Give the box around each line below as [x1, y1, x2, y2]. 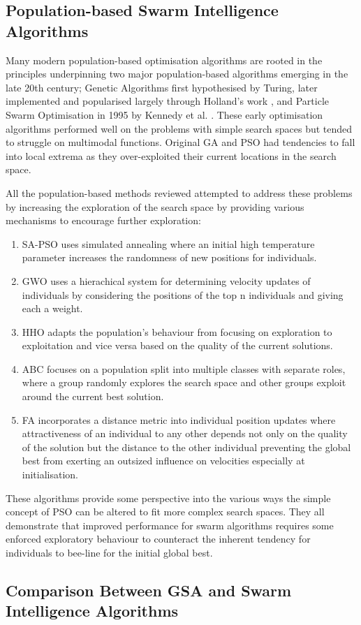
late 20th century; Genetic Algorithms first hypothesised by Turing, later [6, 80, 318, 94]
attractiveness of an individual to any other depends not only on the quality [22, 426, 348, 441]
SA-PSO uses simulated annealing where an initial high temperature [22, 236, 315, 251]
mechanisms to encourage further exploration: [6, 213, 201, 228]
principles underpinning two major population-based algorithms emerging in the [6, 66, 348, 81]
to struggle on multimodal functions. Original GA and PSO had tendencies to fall [6, 135, 355, 149]
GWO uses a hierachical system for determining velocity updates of [22, 273, 311, 288]
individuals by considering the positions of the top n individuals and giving [22, 287, 344, 302]
